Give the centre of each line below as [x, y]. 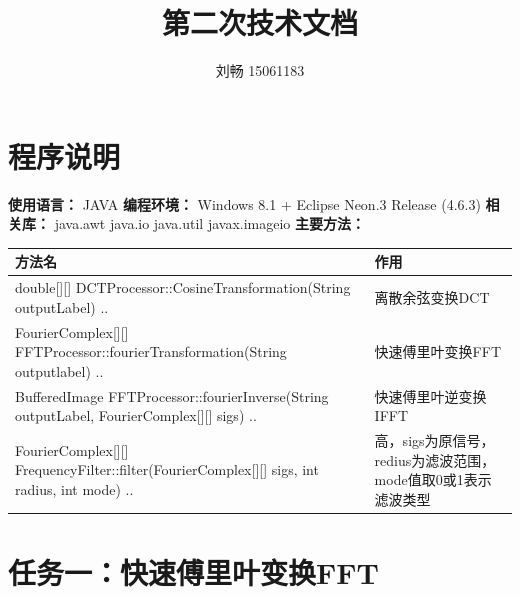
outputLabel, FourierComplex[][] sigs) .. [136, 415]
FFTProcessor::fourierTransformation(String [151, 351]
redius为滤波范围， [435, 459]
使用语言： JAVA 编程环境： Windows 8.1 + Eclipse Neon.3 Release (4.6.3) [244, 203]
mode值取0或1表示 [433, 479]
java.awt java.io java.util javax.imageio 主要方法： [209, 223]
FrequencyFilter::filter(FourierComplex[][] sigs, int [167, 469]
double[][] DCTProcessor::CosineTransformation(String [183, 287]
